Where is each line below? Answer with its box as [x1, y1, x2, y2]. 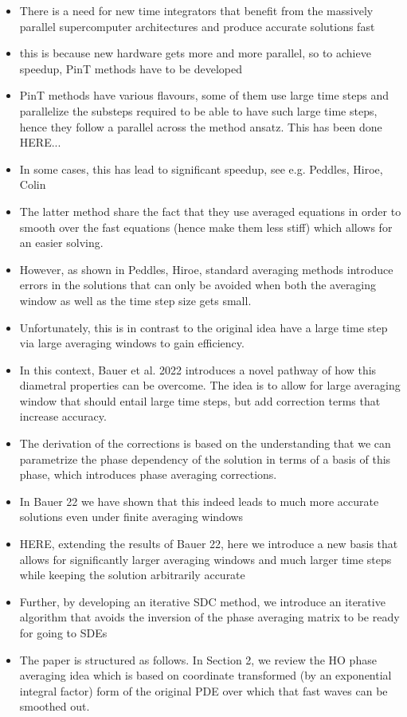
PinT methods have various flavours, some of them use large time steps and [19, 87, 389, 104]
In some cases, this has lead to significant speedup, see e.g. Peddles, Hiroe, [19, 160, 383, 177]
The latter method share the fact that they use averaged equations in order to [19, 202, 401, 219]
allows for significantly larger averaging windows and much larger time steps [19, 550, 392, 567]
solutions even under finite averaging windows [19, 508, 244, 525]
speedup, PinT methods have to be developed [19, 60, 242, 76]
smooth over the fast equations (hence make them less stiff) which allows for [19, 218, 393, 235]
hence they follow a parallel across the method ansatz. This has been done [19, 118, 382, 135]
